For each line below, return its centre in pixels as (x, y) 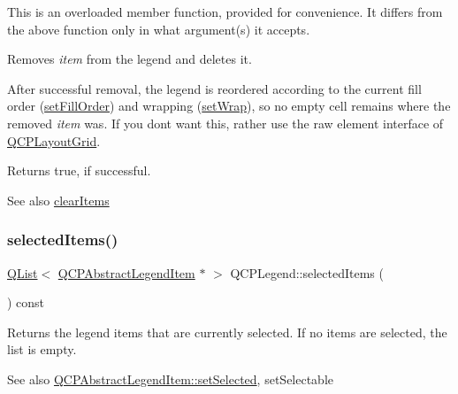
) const (26, 302)
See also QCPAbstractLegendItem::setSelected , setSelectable (171, 379)
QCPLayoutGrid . (54, 140)
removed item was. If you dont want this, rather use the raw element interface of (225, 123)
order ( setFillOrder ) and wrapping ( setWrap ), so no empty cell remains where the (229, 106)
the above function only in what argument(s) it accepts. (159, 29)
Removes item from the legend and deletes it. (130, 59)
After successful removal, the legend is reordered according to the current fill (214, 88)
